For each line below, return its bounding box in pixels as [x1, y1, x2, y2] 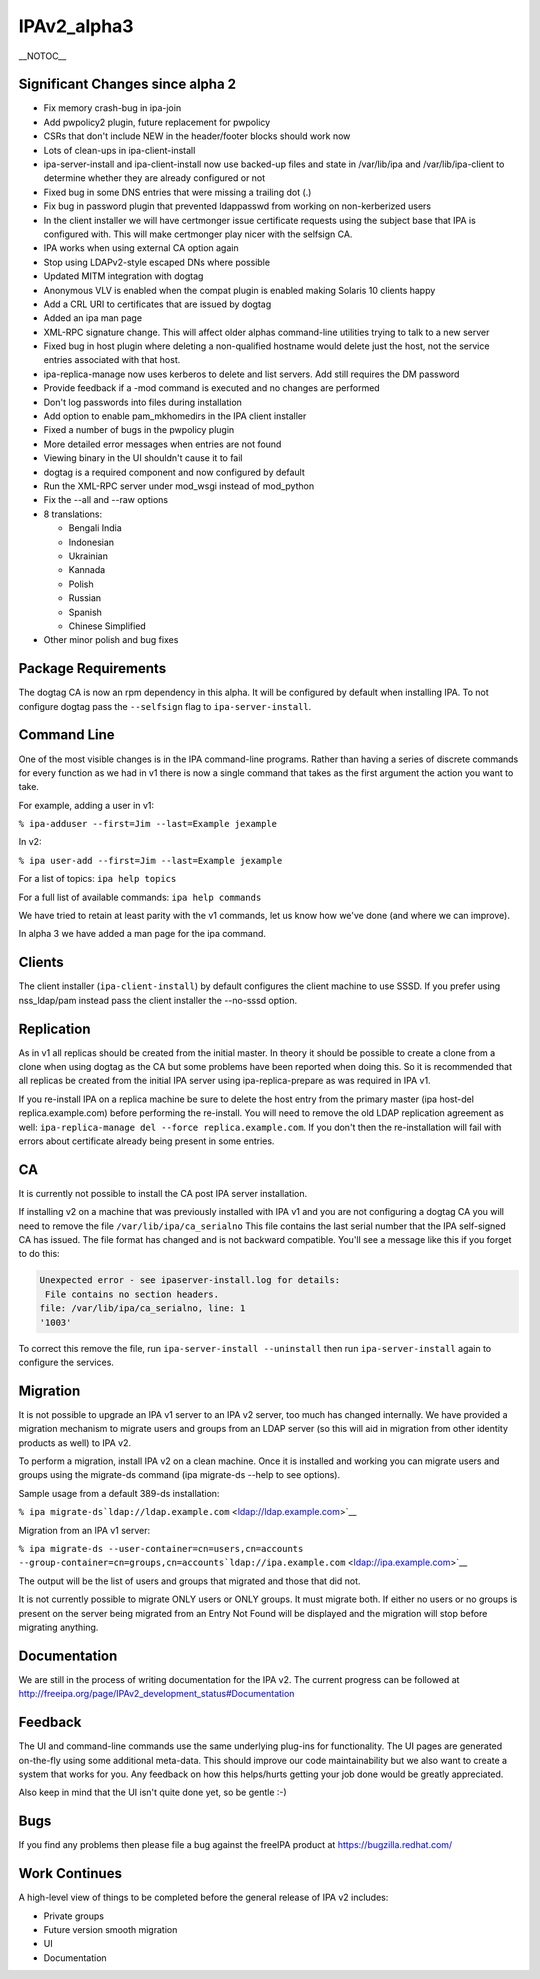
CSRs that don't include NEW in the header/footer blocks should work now [43, 130, 351, 142]
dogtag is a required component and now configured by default [43, 466, 305, 478]
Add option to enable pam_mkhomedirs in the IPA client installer [43, 410, 307, 422]
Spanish [68, 606, 102, 618]
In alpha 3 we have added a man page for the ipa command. [18, 928, 267, 940]
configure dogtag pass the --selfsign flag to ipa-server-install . [18, 700, 312, 712]
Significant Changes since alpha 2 [18, 76, 237, 93]
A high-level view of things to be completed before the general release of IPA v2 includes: [18, 1891, 389, 1904]
